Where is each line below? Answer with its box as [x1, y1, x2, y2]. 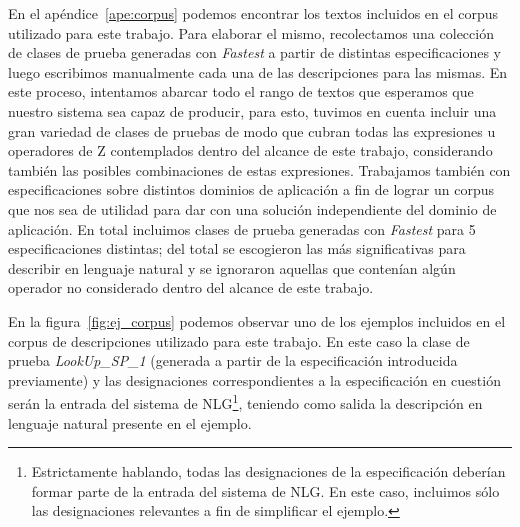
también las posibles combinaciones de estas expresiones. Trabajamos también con [8, 159, 511, 180]
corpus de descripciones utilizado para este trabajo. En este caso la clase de [8, 330, 470, 351]
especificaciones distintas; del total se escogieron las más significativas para [8, 238, 466, 259]
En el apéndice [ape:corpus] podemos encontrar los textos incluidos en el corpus [8, 3, 499, 23]
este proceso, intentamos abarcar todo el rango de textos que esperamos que [8, 81, 474, 102]
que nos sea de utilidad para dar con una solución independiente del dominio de [8, 198, 497, 219]
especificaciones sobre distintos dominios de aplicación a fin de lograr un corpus [8, 179, 495, 200]
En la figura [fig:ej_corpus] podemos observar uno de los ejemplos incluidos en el [8, 310, 506, 331]
